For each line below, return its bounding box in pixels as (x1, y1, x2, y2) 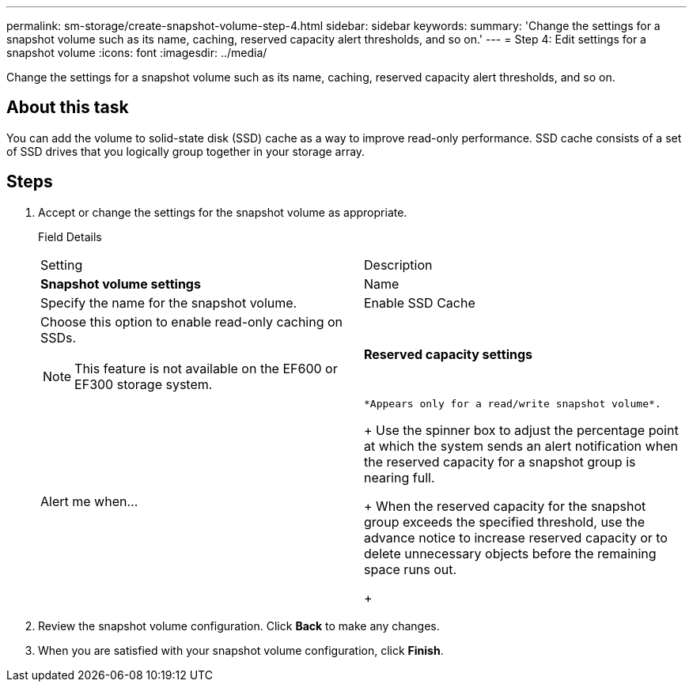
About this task (6, 97, 129, 118)
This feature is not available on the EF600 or (74, 360, 338, 376)
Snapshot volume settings (40, 275, 201, 292)
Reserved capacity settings (364, 346, 532, 362)
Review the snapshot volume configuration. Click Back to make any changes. (38, 618, 440, 633)
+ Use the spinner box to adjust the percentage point (364, 421, 679, 438)
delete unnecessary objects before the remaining (364, 545, 657, 561)
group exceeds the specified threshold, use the (364, 513, 646, 530)
